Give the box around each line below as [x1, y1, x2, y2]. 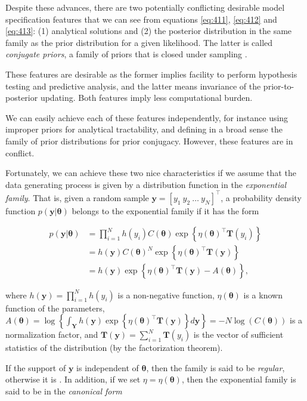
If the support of [5, 361, 66, 374]
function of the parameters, [5, 301, 105, 314]
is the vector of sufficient [193, 328, 284, 341]
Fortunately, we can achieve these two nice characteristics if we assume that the [5, 166, 296, 179]
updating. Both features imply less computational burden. [40, 91, 253, 104]
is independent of [76, 361, 139, 374]
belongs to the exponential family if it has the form [72, 204, 259, 217]
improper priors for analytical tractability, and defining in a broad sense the [5, 123, 283, 135]
